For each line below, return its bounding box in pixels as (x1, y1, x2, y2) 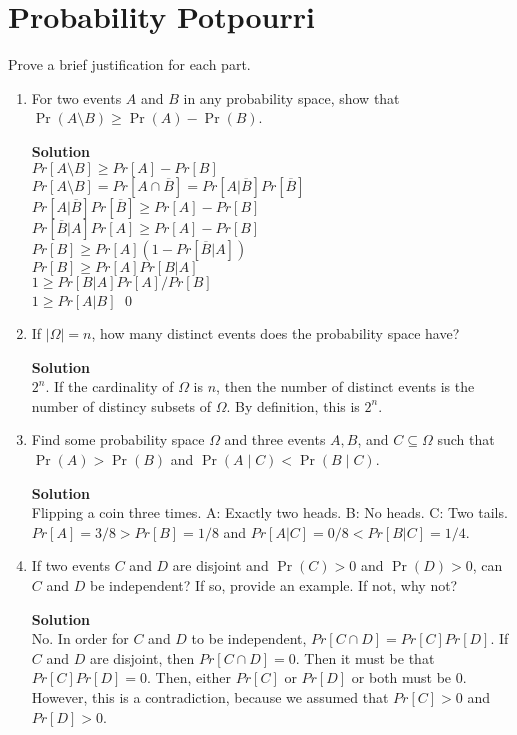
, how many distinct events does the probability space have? (91, 323, 460, 344)
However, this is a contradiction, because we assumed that (31, 687, 389, 707)
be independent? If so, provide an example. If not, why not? (89, 575, 458, 596)
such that (437, 429, 495, 450)
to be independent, (191, 628, 307, 649)
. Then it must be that (295, 647, 435, 668)
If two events (31, 555, 111, 576)
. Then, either (147, 667, 232, 688)
